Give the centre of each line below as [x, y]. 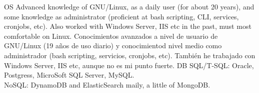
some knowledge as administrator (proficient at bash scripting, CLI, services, [121, 16]
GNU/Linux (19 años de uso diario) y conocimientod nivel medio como [113, 46]
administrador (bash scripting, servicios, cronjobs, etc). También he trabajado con [130, 55]
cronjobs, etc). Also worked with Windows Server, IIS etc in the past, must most [128, 26]
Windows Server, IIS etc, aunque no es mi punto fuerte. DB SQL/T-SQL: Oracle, [129, 65]
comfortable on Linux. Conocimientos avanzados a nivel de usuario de [111, 36]
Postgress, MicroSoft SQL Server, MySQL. [69, 75]
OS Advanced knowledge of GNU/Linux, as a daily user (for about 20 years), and [129, 6]
